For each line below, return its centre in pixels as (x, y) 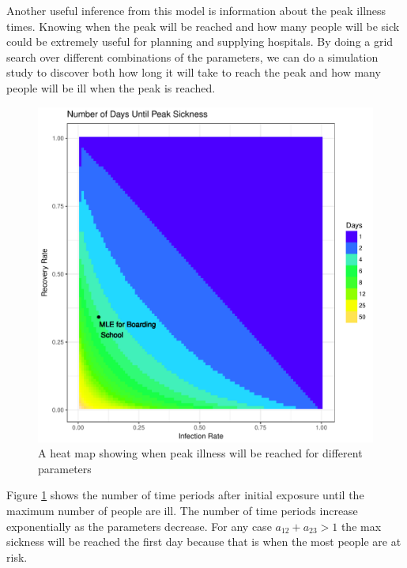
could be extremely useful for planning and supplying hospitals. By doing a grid (200, 41)
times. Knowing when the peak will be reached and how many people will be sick (203, 26)
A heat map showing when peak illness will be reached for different (200, 453)
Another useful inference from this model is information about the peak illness (196, 10)
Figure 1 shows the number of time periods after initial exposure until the (185, 495)
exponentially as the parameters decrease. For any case (139, 526)
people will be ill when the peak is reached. (111, 87)
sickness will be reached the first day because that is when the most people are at (204, 542)
